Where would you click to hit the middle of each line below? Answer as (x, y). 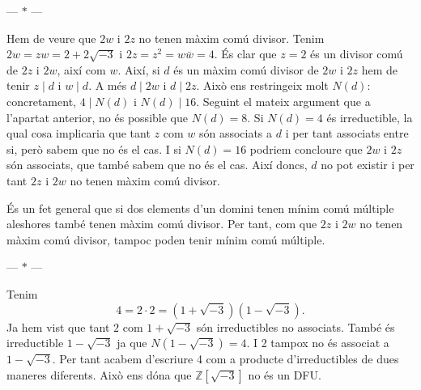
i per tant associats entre (347, 133)
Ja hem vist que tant (58, 326)
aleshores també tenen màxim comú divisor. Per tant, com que (162, 224)
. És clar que (245, 54)
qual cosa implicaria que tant (79, 133)
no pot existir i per (368, 165)
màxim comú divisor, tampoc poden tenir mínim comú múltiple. (166, 239)
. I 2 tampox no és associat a (318, 343)
